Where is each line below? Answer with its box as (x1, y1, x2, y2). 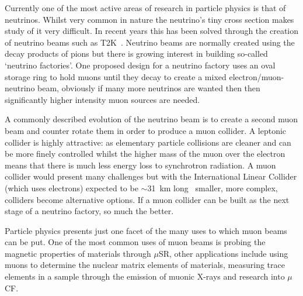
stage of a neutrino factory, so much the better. (5, 205, 174, 217)
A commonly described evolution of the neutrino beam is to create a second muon (5, 113, 298, 125)
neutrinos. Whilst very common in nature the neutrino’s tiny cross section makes (5, 13, 294, 25)
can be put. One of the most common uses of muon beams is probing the (5, 236, 266, 248)
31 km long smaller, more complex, (147, 181, 278, 194)
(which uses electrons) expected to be (5, 181, 138, 194)
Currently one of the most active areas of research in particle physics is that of (5, 2, 286, 13)
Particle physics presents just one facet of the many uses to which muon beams (5, 224, 287, 236)
